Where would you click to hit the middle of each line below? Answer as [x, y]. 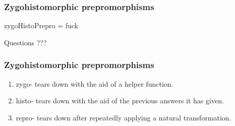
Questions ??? [25, 42]
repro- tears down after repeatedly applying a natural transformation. [124, 117]
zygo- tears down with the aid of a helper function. [95, 83]
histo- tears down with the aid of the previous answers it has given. [120, 101]
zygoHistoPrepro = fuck [41, 25]
